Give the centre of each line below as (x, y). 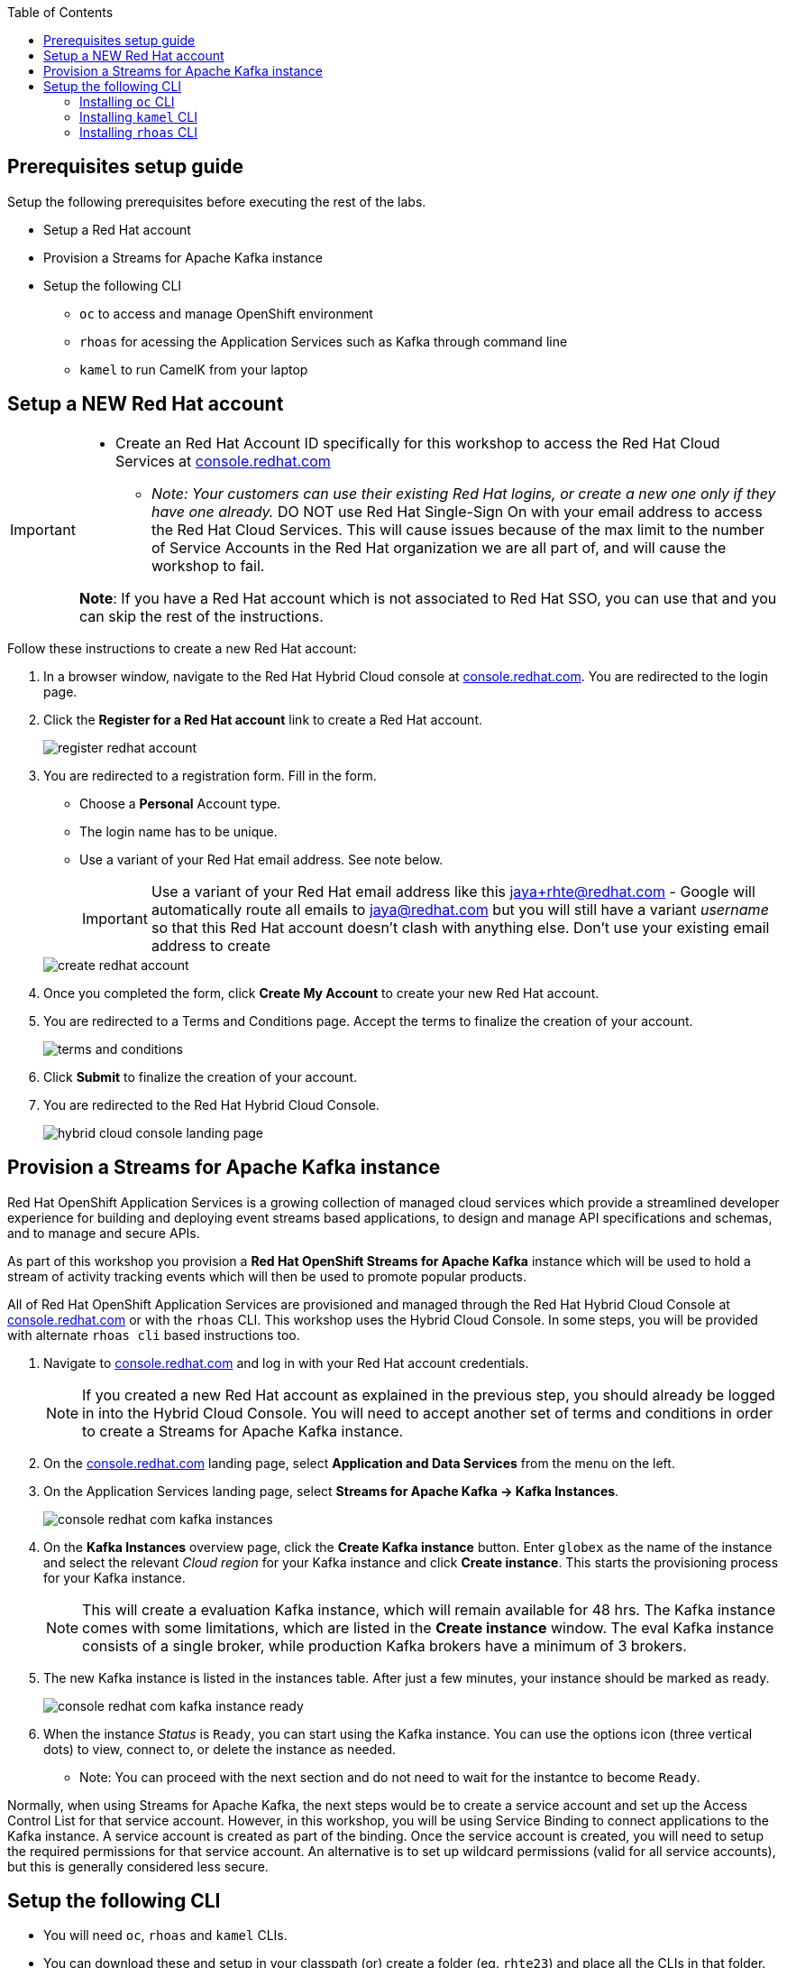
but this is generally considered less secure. (138, 1866)
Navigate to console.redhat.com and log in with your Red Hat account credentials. (286, 1363)
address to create (210, 945)
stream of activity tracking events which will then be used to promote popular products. (267, 1276)
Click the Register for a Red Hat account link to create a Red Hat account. (263, 719)
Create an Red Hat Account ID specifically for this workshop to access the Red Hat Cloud (417, 443)
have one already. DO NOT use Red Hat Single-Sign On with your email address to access (457, 511)
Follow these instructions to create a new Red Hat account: (182, 648)
